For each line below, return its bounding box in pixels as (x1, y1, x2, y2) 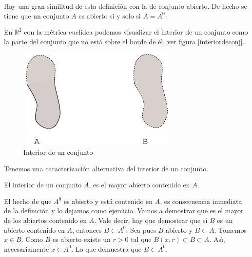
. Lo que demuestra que (71, 243, 142, 254)
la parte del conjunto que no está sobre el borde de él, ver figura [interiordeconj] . (4, 36, 245, 46)
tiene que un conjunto (4, 10, 69, 20)
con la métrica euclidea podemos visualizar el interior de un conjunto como (24, 27, 248, 37)
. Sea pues (126, 224, 156, 235)
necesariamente (4, 243, 49, 254)
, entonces (72, 224, 102, 235)
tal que (131, 234, 152, 244)
